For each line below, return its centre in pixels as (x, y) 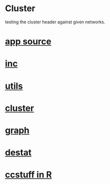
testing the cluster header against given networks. (55, 22)
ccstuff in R (29, 175)
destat (18, 153)
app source (28, 42)
